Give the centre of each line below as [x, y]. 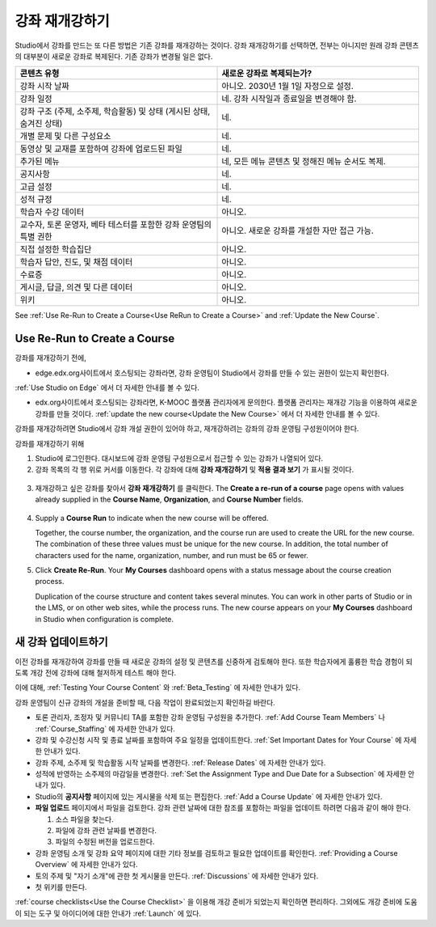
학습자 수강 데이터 [52, 212]
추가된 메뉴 [40, 162]
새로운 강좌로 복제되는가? [267, 74]
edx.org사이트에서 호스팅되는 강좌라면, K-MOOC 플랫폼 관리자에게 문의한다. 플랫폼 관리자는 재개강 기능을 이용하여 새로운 [226, 402]
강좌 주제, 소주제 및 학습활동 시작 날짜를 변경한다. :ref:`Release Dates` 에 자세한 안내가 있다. [180, 762]
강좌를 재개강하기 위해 [50, 443]
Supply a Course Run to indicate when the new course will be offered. [152, 518]
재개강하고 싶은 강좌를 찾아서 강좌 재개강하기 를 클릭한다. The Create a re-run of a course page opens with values [220, 488]
